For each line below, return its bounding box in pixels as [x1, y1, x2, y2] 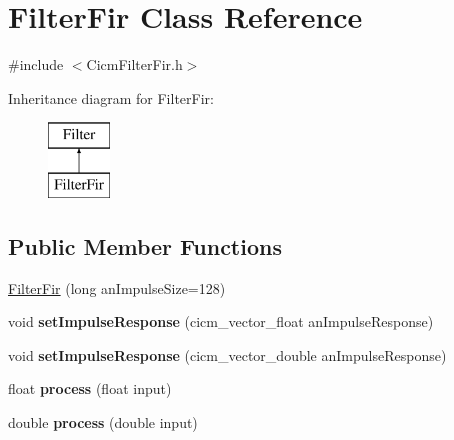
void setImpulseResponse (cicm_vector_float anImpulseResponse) [8, 311, 434, 332]
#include [8, 54, 64, 75]
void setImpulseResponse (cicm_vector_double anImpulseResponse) [8, 344, 447, 365]
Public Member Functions [8, 230, 282, 261]
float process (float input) [8, 378, 172, 399]
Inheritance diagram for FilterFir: [8, 87, 214, 108]
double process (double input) [8, 412, 198, 433]
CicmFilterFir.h [86, 54, 183, 75]
